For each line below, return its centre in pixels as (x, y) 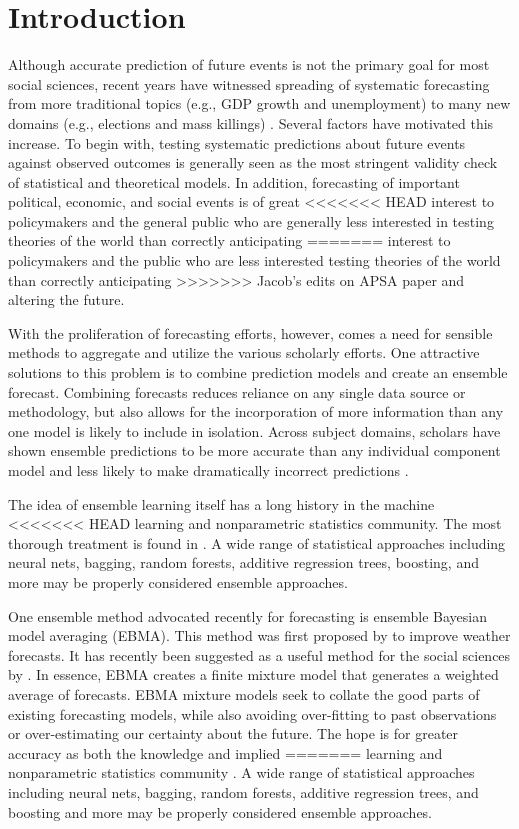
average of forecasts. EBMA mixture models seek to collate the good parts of (244, 693)
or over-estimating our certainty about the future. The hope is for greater (233, 733)
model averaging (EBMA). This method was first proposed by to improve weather (259, 635)
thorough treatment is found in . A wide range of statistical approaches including (257, 542)
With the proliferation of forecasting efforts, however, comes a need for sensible (250, 332)
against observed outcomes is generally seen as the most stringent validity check (253, 162)
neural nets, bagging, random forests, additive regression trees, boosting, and (243, 562)
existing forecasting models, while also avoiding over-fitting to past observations (252, 713)
